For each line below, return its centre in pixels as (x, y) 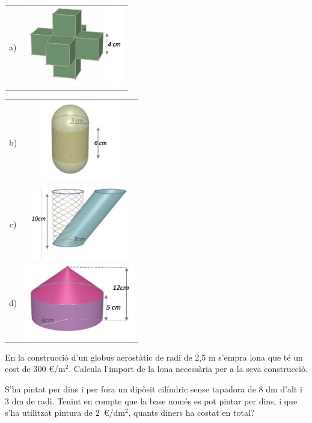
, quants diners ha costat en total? (191, 412)
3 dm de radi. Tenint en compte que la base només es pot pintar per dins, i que (151, 400)
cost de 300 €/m (35, 369)
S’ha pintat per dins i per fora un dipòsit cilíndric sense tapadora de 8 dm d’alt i (154, 389)
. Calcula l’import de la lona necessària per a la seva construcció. (188, 369)
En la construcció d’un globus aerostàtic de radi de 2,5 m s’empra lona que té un (154, 357)
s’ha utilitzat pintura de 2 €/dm (65, 412)
